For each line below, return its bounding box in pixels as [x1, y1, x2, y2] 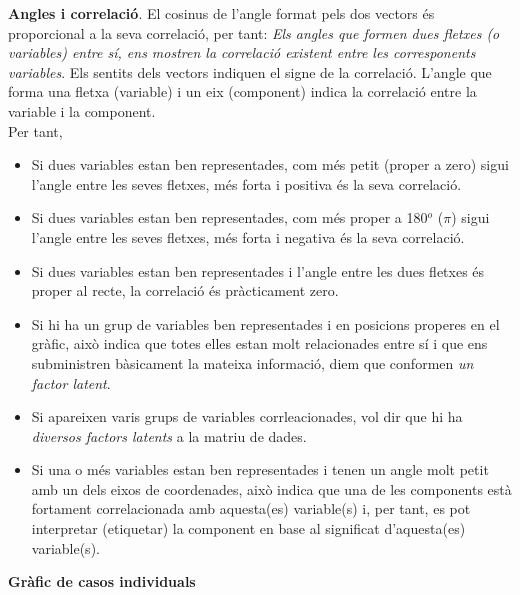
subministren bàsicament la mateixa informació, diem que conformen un [31, 352, 474, 373]
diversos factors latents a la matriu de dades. [31, 425, 307, 446]
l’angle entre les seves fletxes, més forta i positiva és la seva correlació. [31, 173, 462, 194]
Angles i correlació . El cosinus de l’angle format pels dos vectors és [8, 3, 435, 23]
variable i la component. [8, 100, 156, 121]
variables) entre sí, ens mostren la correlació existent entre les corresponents [8, 42, 476, 63]
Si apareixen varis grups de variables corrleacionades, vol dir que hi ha [31, 406, 463, 427]
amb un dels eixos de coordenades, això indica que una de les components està [31, 478, 512, 499]
